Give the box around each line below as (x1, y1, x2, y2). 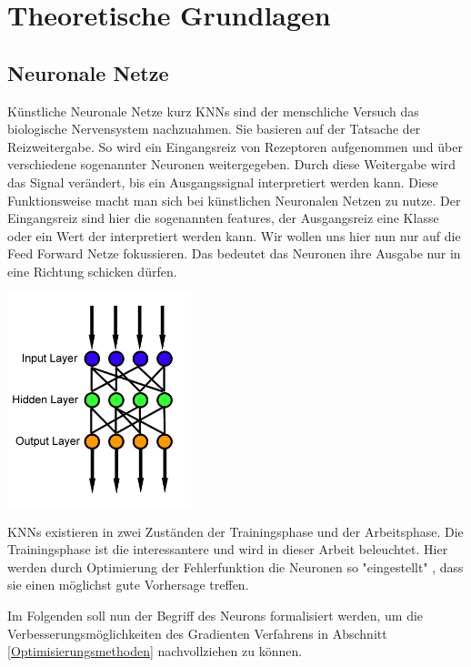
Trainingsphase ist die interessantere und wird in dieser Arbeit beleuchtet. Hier (7, 540, 448, 559)
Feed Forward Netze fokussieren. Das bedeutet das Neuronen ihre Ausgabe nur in (7, 244, 461, 263)
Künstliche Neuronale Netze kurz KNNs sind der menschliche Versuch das (7, 101, 419, 120)
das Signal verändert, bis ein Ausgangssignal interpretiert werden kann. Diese (7, 172, 438, 191)
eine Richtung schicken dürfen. (7, 261, 177, 280)
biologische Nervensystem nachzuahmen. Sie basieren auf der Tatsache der (7, 119, 421, 138)
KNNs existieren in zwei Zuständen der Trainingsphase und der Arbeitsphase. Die (7, 521, 464, 541)
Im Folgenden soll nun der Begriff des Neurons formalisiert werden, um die (7, 605, 424, 624)
